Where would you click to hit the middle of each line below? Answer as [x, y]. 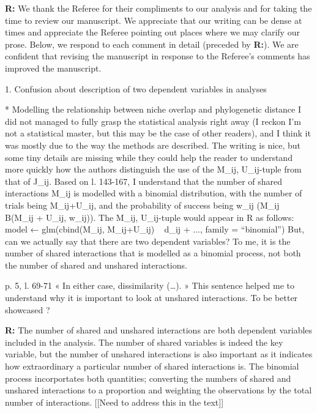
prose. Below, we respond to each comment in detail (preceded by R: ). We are [152, 44]
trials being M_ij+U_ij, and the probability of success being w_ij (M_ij [142, 205]
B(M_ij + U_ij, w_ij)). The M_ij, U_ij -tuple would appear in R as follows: [150, 217]
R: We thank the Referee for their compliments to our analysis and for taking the [158, 8]
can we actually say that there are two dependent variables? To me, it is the [148, 241]
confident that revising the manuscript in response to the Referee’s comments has [158, 56]
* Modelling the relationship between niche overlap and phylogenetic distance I [153, 109]
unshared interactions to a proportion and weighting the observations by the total [158, 390]
